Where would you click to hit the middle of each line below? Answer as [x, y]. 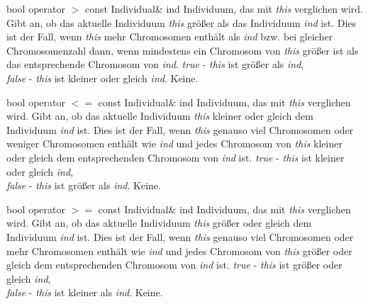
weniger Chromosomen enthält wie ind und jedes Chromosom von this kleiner [174, 143]
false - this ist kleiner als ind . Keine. [85, 292]
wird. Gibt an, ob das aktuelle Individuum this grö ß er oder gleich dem [159, 223]
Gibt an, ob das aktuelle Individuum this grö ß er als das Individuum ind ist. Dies [182, 22]
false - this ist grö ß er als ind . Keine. [84, 185]
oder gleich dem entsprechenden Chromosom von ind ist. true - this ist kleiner [175, 157]
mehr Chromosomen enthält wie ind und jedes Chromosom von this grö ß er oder [179, 250]
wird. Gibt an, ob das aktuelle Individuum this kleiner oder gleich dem [160, 116]
